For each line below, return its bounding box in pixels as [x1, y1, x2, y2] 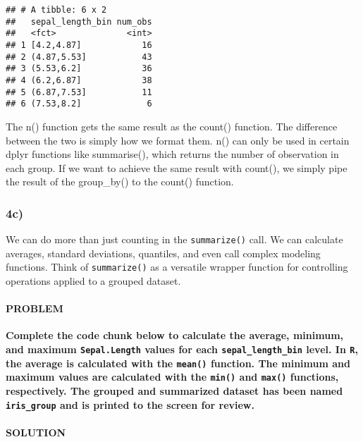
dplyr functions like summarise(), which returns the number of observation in [6, 147, 339, 161]
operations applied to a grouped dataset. [6, 274, 181, 288]
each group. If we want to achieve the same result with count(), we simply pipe [6, 160, 347, 175]
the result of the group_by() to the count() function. [6, 174, 234, 189]
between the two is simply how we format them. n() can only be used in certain [6, 133, 350, 147]
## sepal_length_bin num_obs [6, 16, 152, 27]
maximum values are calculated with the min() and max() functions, [6, 369, 339, 384]
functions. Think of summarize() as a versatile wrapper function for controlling [6, 259, 348, 274]
